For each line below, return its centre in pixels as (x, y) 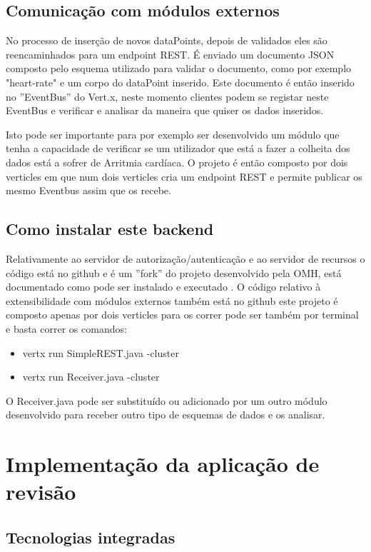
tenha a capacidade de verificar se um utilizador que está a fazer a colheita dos (178, 148)
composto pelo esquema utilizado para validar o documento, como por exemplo (179, 68)
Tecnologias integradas (91, 537)
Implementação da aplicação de (163, 464)
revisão (41, 492)
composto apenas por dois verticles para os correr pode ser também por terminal (182, 315)
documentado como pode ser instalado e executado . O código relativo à (163, 287)
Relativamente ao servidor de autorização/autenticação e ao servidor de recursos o (185, 258)
